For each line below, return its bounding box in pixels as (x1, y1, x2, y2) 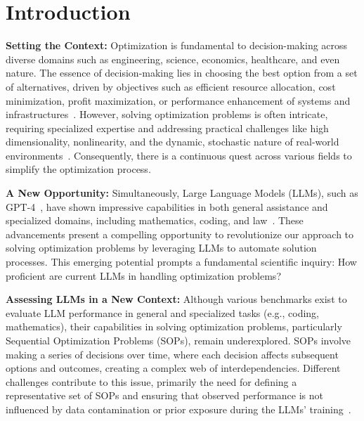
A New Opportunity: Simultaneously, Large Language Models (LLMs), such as (6, 186, 358, 200)
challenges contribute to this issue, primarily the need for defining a (6, 374, 297, 389)
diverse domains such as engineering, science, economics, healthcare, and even (6, 51, 340, 66)
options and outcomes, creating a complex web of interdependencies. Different (6, 361, 341, 375)
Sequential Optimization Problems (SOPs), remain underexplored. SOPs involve (6, 333, 351, 347)
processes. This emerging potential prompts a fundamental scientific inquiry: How (6, 254, 357, 269)
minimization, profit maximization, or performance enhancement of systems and (6, 93, 351, 108)
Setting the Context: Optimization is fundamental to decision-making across (6, 38, 348, 53)
